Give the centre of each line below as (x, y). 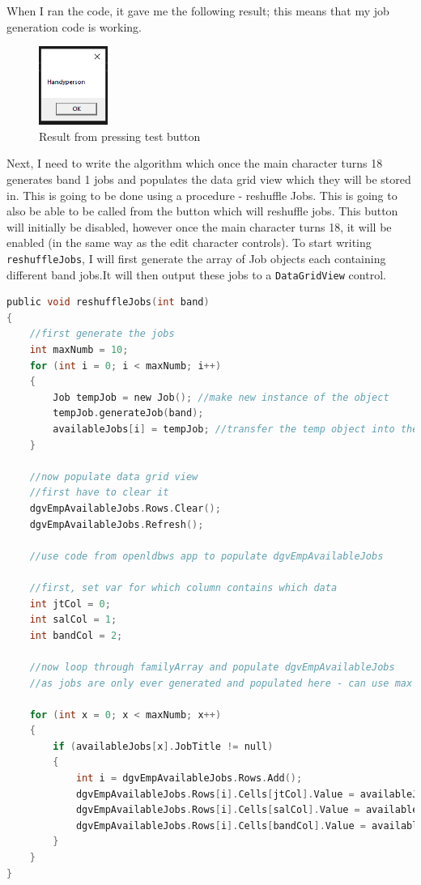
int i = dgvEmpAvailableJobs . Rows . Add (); (189, 779)
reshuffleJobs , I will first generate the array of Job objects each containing (196, 258)
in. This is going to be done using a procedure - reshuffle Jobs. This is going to (202, 195)
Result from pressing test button (120, 136)
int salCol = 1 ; (73, 620)
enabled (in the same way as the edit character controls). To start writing (189, 243)
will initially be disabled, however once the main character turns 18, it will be (199, 226)
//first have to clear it (99, 493)
